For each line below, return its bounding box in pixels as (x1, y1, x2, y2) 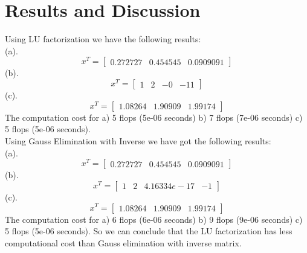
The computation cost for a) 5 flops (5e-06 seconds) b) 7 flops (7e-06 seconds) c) (5, 110, 303, 123)
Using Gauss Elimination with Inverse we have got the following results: (5, 134, 271, 147)
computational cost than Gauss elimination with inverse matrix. (5, 236, 242, 249)
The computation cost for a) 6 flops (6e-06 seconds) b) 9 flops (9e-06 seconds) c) (5, 213, 303, 225)
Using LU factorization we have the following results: (5, 33, 201, 45)
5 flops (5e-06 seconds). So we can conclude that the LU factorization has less (5, 225, 292, 237)
